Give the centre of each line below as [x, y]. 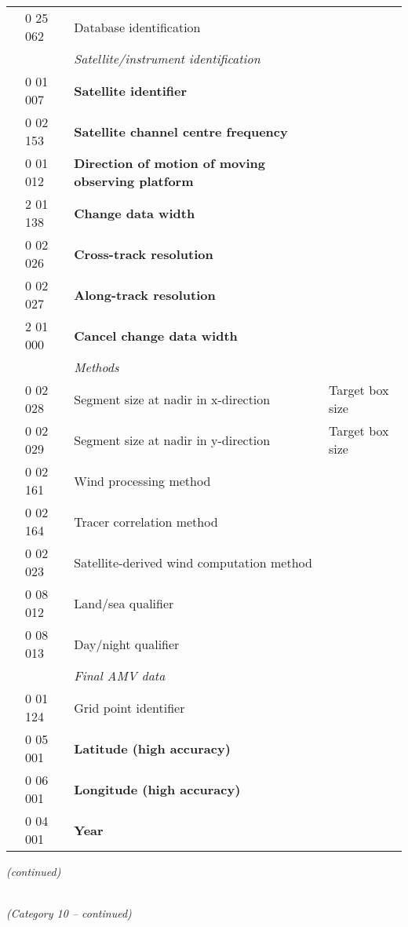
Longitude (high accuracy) [157, 789]
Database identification [137, 27]
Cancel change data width [156, 335]
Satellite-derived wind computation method [193, 562]
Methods [97, 367]
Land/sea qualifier [124, 603]
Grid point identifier [129, 707]
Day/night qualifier [127, 644]
